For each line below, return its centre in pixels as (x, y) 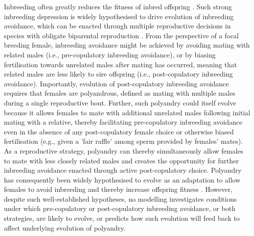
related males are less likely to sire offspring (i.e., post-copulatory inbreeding (118, 74)
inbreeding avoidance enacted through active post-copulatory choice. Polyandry (123, 170)
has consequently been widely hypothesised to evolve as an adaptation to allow (122, 179)
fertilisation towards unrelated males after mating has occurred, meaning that (121, 64)
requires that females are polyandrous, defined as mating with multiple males (120, 93)
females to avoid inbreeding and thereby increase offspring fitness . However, (118, 189)
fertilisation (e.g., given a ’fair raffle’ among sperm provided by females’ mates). (124, 141)
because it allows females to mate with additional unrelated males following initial (127, 112)
